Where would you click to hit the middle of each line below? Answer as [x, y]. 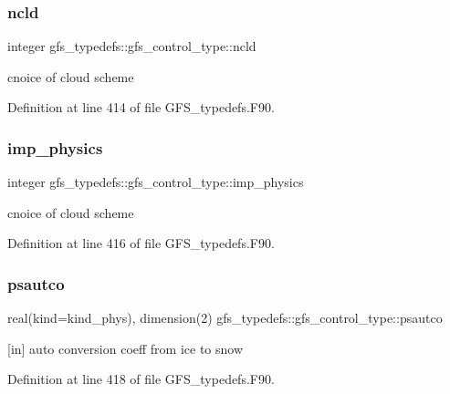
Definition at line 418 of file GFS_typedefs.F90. [141, 379]
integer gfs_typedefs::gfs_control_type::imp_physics [156, 182]
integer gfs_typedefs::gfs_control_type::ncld [132, 46]
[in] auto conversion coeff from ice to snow [126, 348]
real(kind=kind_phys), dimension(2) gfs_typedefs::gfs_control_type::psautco [225, 318]
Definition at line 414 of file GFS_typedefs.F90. [141, 107]
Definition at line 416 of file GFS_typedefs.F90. [141, 243]
